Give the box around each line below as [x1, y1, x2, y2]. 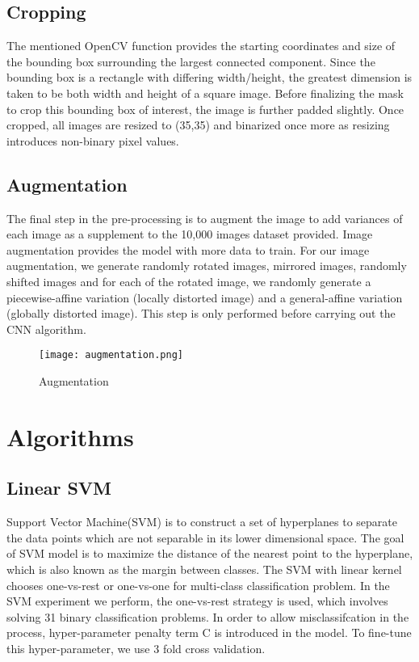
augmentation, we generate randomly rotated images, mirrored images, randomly [6, 257, 407, 274]
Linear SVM [6, 475, 112, 500]
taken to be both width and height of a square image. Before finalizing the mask [6, 84, 404, 101]
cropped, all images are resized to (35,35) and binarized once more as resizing [6, 116, 390, 133]
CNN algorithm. [6, 320, 86, 337]
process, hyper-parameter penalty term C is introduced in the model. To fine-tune [6, 624, 412, 641]
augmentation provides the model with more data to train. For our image [6, 241, 370, 258]
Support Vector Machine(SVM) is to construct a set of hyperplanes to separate [6, 513, 397, 530]
